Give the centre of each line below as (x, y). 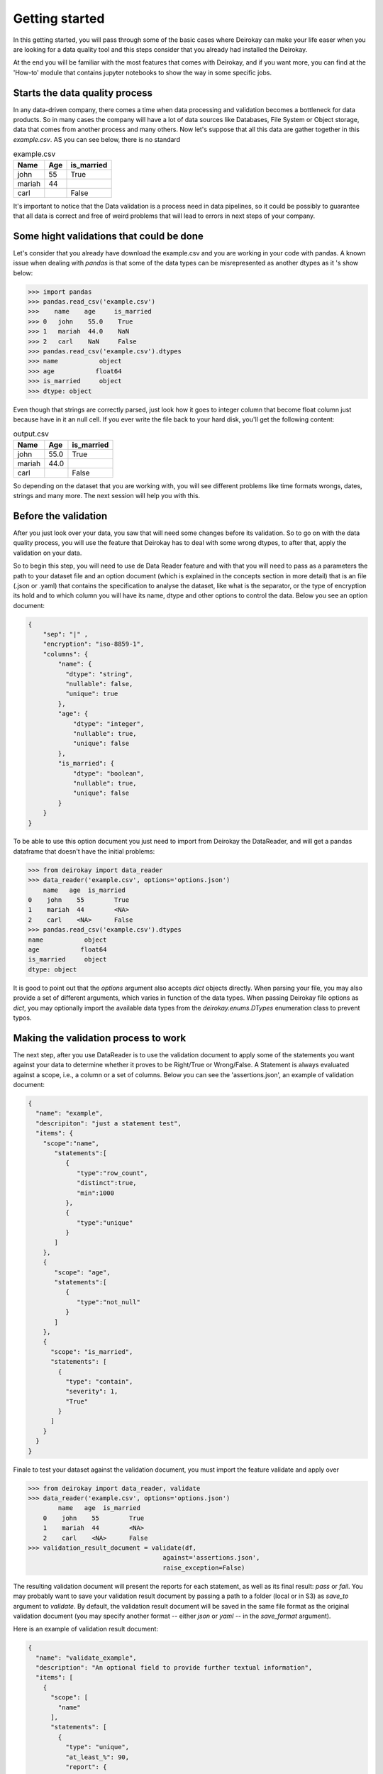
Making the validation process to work (100, 1038)
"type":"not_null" (109, 1302)
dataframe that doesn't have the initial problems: (84, 851)
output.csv (31, 434)
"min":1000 (96, 1193)
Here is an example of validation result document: (86, 1629)
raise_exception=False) (204, 1568)
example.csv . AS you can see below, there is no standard (97, 139)
